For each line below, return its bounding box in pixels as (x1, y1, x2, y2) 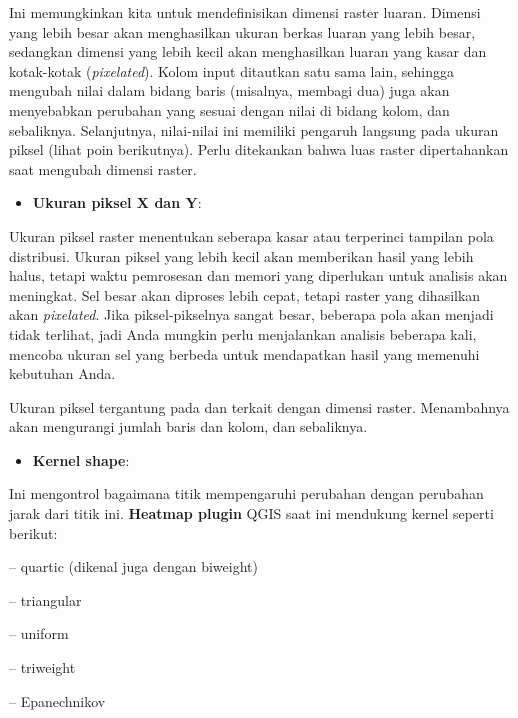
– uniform (9, 623, 69, 644)
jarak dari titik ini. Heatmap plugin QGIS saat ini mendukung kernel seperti (9, 503, 494, 524)
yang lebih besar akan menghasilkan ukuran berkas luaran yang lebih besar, (9, 21, 476, 42)
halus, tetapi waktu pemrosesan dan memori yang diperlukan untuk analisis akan (9, 265, 508, 286)
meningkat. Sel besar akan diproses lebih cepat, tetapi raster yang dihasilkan (9, 284, 481, 305)
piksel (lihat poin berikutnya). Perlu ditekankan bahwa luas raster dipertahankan (9, 139, 509, 160)
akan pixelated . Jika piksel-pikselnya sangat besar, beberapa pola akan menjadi (9, 304, 494, 325)
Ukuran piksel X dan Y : (32, 192, 202, 213)
